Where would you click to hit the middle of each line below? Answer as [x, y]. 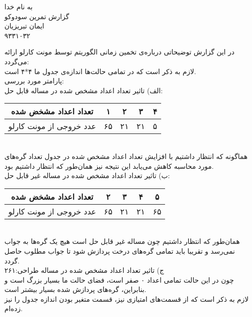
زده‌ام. [14, 308]
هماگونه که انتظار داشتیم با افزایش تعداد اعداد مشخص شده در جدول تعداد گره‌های [126, 156]
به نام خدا [19, 6]
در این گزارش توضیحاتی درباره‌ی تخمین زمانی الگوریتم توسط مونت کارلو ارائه [120, 52]
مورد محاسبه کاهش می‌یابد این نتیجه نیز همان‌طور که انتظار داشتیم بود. [109, 166]
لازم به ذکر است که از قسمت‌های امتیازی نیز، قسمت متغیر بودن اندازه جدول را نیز [127, 299]
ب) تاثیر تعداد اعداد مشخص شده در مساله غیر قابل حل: [87, 175]
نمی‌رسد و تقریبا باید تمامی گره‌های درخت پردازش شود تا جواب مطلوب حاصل [120, 251]
